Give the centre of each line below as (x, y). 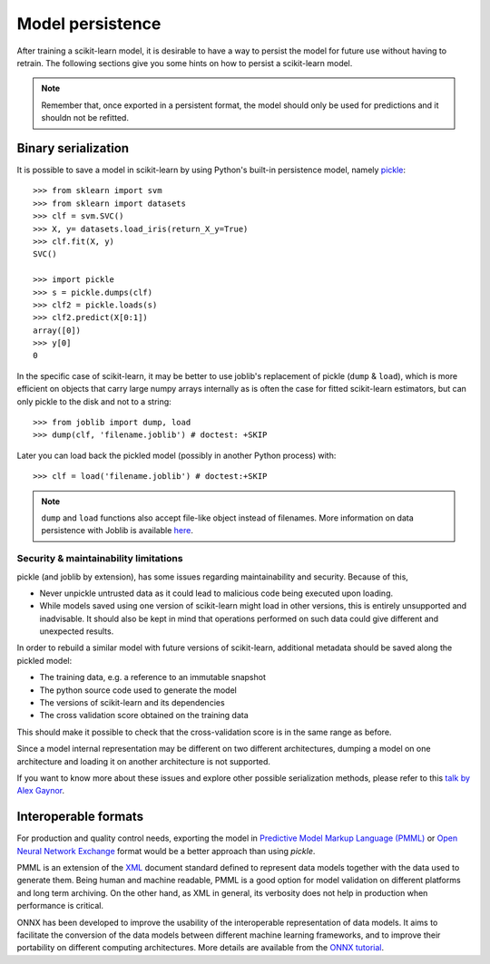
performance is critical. (60, 906)
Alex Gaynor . (41, 791)
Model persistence (89, 24)
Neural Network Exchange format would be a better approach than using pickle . (166, 851)
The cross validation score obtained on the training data (144, 716)
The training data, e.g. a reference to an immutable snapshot (153, 677)
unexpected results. (77, 631)
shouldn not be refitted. (85, 118)
